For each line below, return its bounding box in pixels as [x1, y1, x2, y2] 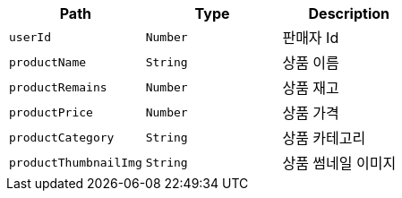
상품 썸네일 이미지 [282, 154, 397, 172]
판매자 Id [282, 29, 339, 47]
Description [308, 4, 389, 22]
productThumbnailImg [9, 155, 142, 169]
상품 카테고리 [282, 129, 366, 147]
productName [9, 55, 87, 69]
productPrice [9, 105, 93, 119]
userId [9, 30, 51, 44]
